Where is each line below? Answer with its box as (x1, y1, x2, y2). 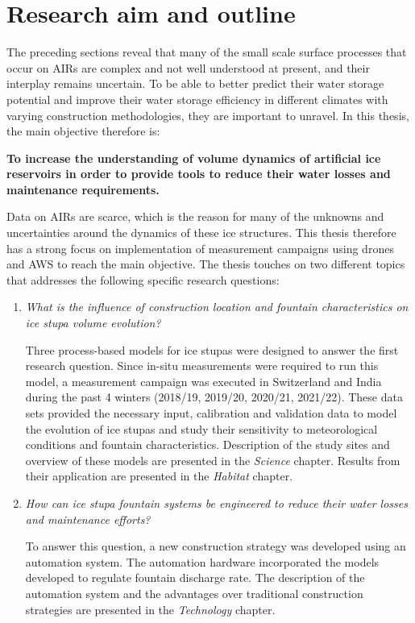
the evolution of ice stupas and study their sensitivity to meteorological (25, 420, 378, 437)
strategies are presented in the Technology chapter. (25, 600, 276, 617)
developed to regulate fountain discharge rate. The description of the (25, 569, 365, 586)
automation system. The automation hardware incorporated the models (25, 553, 380, 570)
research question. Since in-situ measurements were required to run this (25, 357, 379, 374)
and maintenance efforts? (25, 510, 151, 527)
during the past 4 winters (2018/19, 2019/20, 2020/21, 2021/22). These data (25, 388, 403, 405)
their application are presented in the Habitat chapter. (25, 467, 293, 484)
